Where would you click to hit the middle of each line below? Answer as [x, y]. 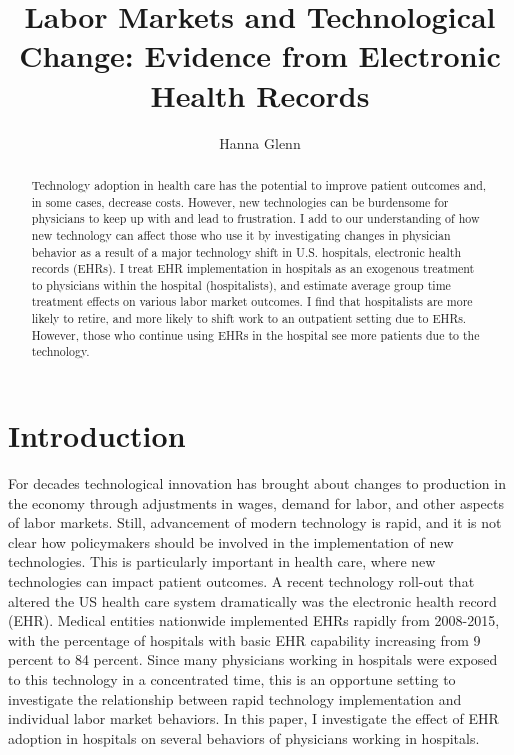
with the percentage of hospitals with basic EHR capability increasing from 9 [244, 639]
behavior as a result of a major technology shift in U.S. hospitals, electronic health [246, 251]
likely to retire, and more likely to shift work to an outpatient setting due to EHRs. [249, 318]
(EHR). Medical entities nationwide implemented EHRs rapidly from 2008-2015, [254, 620]
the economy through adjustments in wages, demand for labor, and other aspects [256, 502]
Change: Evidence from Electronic [260, 55]
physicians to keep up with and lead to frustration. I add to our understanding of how [255, 218]
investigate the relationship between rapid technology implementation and [235, 698]
